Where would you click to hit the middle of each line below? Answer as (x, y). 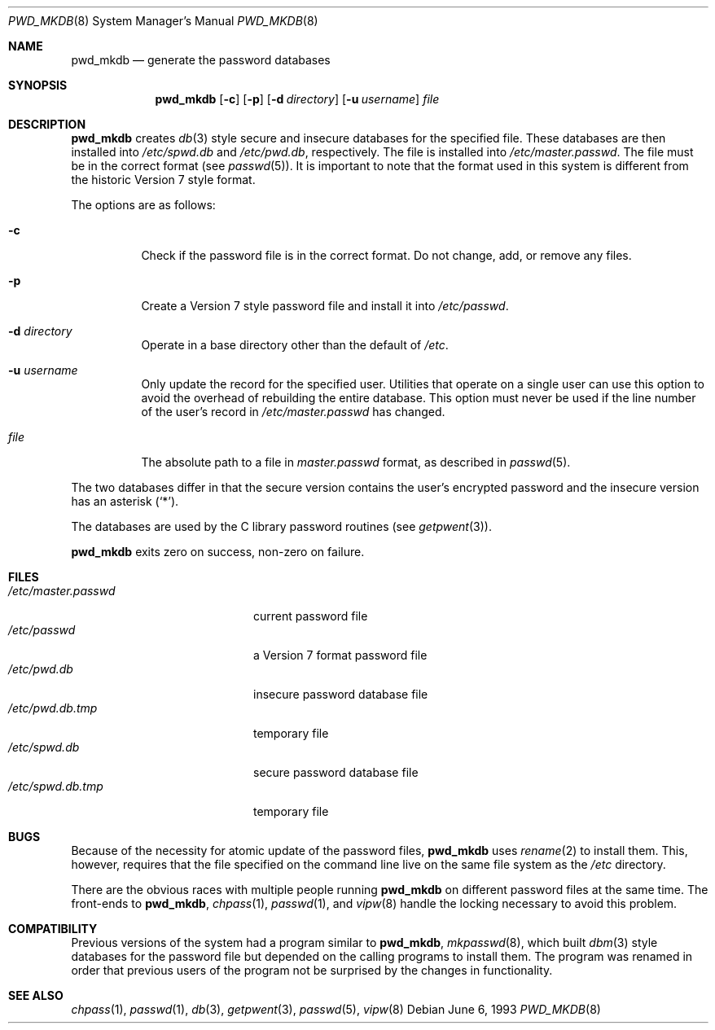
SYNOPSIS (38, 85)
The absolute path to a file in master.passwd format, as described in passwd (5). (356, 462)
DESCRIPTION (47, 124)
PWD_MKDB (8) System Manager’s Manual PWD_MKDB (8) (163, 21)
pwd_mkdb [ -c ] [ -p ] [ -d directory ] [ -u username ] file (297, 99)
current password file (311, 616)
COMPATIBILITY (53, 929)
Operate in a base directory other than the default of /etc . (295, 345)
